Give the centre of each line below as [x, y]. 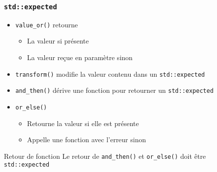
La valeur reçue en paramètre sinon [80, 57]
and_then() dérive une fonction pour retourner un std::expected [114, 90]
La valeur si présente [58, 41]
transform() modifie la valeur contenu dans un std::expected [110, 74]
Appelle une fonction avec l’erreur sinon [87, 140]
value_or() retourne [47, 24]
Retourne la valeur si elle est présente [83, 123]
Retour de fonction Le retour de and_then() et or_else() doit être [105, 156]
